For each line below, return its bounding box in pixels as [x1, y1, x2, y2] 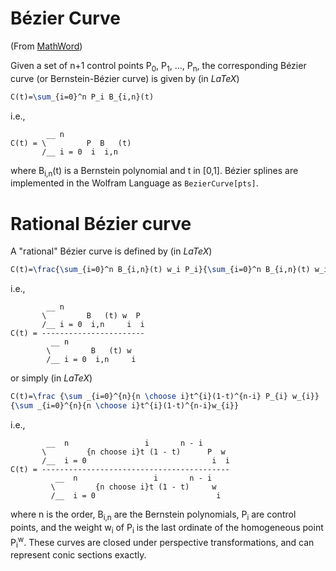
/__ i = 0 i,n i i [41, 320, 145, 330]
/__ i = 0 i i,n [41, 147, 118, 157]
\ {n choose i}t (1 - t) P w [41, 447, 226, 457]
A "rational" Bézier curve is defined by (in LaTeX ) [10, 245, 213, 257]
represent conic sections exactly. [10, 549, 147, 561]
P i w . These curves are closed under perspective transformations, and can [10, 534, 315, 551]
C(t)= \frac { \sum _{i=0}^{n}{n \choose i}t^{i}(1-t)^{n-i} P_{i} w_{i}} [10, 392, 320, 402]
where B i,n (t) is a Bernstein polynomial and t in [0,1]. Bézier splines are [10, 164, 299, 179]
